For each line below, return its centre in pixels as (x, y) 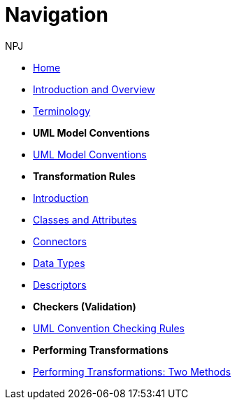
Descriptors (60, 284)
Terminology (62, 111)
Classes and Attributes (85, 219)
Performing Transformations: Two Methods (132, 371)
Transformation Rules (84, 176)
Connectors (60, 241)
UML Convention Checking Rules (109, 328)
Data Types (59, 263)
